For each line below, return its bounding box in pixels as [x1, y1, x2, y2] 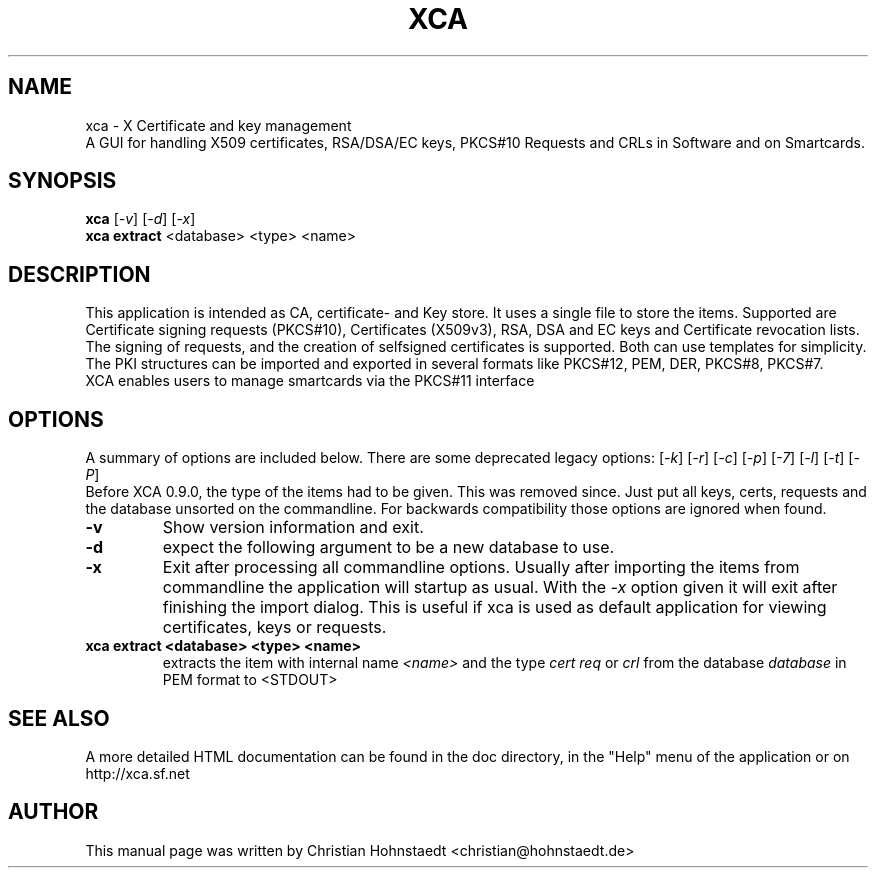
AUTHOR [8, 799, 99, 825]
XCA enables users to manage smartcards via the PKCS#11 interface [85, 372, 535, 390]
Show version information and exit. [162, 517, 424, 538]
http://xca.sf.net [85, 764, 190, 782]
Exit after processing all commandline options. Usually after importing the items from [162, 557, 800, 578]
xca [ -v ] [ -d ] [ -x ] [85, 210, 196, 228]
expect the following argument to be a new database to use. [162, 537, 615, 558]
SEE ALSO [8, 705, 110, 731]
